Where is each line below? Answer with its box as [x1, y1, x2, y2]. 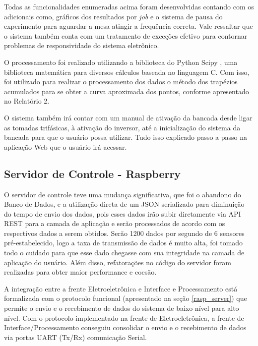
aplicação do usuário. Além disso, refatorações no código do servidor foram [4, 257, 231, 267]
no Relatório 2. [4, 96, 50, 106]
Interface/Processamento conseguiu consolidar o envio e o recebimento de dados [4, 322, 247, 333]
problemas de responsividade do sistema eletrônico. [4, 40, 159, 51]
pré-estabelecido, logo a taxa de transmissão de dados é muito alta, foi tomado [4, 237, 243, 248]
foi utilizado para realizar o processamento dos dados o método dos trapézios [4, 76, 238, 87]
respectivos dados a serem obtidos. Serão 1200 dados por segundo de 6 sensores [4, 228, 245, 238]
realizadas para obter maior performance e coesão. [4, 267, 157, 277]
